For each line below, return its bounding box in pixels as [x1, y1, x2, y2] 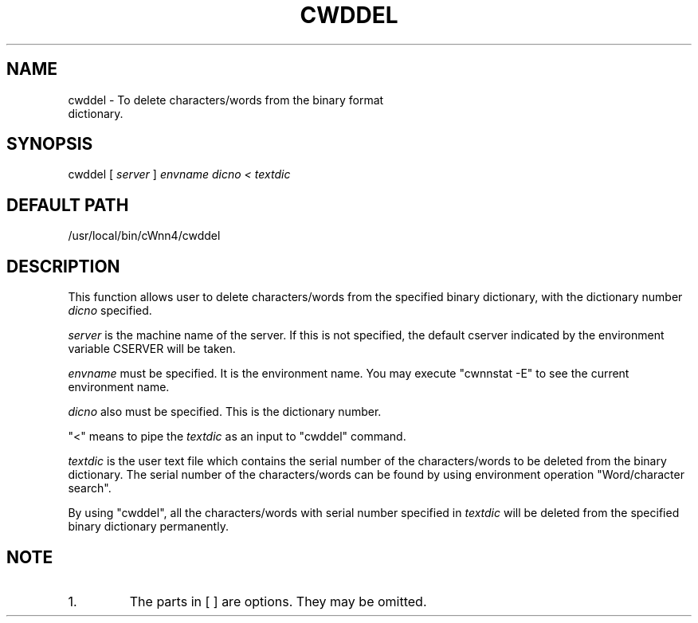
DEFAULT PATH [6, 194, 129, 215]
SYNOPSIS [6, 134, 93, 155]
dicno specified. [68, 304, 152, 318]
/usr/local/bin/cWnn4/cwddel [68, 229, 221, 243]
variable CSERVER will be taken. [68, 342, 236, 356]
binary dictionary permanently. [68, 519, 229, 534]
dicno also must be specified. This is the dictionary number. [68, 405, 382, 419]
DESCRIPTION [6, 256, 120, 276]
